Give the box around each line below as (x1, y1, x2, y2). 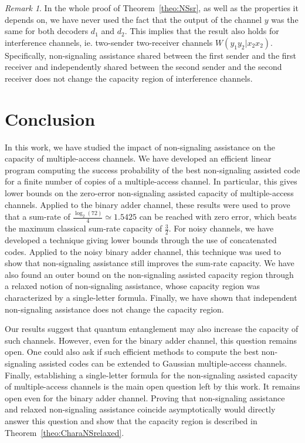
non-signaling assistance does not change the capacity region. (5, 303, 224, 315)
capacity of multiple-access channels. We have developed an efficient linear (5, 152, 272, 165)
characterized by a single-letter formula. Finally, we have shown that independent (5, 291, 297, 304)
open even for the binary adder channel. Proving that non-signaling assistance (5, 391, 285, 404)
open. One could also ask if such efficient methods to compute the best (5, 345, 259, 358)
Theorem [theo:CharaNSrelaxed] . (5, 426, 124, 438)
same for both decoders (5, 25, 89, 37)
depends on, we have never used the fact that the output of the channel (5, 13, 262, 25)
